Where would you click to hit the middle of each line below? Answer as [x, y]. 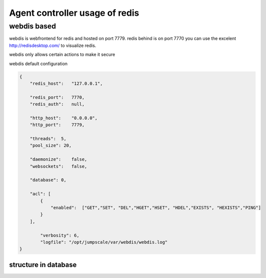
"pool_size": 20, [51, 146]
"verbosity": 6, [60, 235]
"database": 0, [48, 180]
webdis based [33, 26]
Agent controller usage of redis [74, 13]
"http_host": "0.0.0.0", [64, 118]
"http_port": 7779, [57, 125]
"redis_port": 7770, [57, 97]
